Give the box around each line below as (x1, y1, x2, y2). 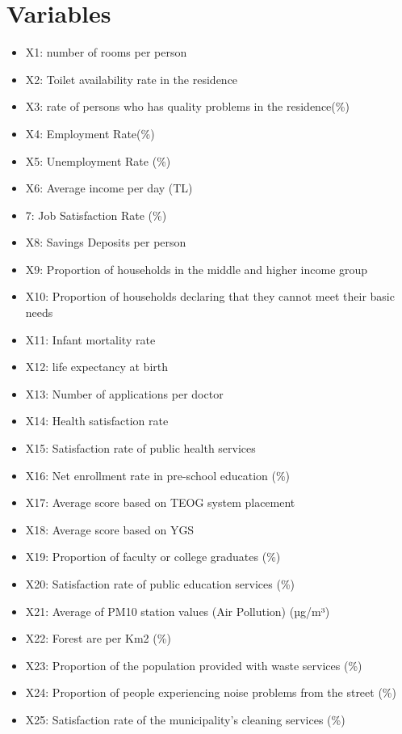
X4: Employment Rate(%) (25, 124, 155, 141)
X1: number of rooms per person (25, 44, 187, 61)
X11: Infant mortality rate (25, 331, 156, 348)
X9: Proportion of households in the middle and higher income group (25, 260, 368, 277)
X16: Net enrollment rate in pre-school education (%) (25, 466, 291, 483)
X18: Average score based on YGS (25, 521, 195, 538)
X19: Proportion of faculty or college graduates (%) (25, 548, 281, 565)
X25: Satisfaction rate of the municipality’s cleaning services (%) (25, 711, 345, 728)
